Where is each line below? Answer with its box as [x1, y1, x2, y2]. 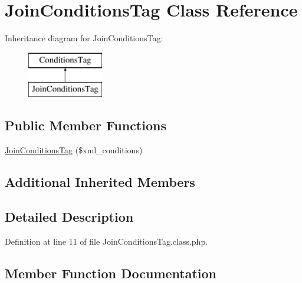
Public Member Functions [5, 116, 166, 134]
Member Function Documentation [5, 264, 217, 282]
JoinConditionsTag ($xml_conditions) [5, 144, 143, 156]
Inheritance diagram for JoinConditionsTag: [5, 32, 163, 44]
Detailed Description [5, 207, 134, 225]
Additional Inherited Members [5, 173, 195, 191]
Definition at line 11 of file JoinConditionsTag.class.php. [5, 235, 208, 247]
